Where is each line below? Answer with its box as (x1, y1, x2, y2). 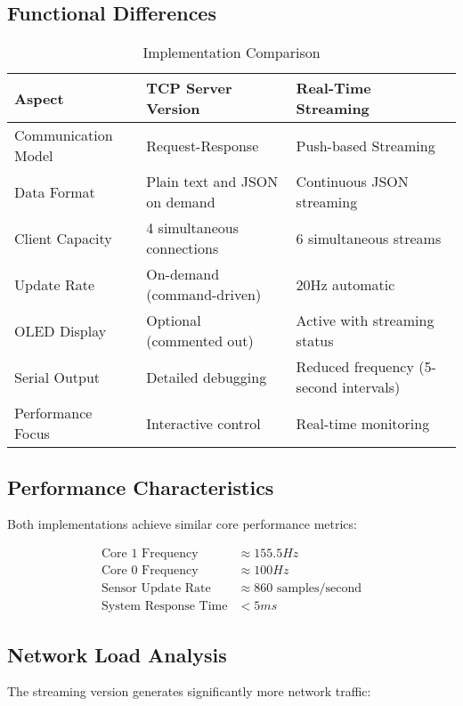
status (296, 330, 334, 352)
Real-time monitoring (296, 412, 430, 434)
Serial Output (14, 366, 101, 387)
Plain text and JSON (146, 171, 279, 192)
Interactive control (146, 412, 261, 434)
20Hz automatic (296, 273, 395, 295)
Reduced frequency (296, 356, 414, 377)
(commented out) (146, 330, 254, 352)
